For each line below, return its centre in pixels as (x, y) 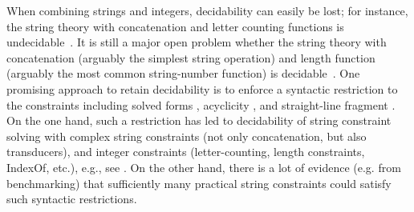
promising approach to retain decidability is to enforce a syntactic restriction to (202, 88)
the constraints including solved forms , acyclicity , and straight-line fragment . (201, 104)
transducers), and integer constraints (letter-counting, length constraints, (186, 152)
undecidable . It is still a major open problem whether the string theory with (197, 42)
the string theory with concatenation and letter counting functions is (175, 26)
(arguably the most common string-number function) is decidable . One (183, 73)
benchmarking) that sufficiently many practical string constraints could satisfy (199, 183)
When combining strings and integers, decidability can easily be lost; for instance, (207, 10)
